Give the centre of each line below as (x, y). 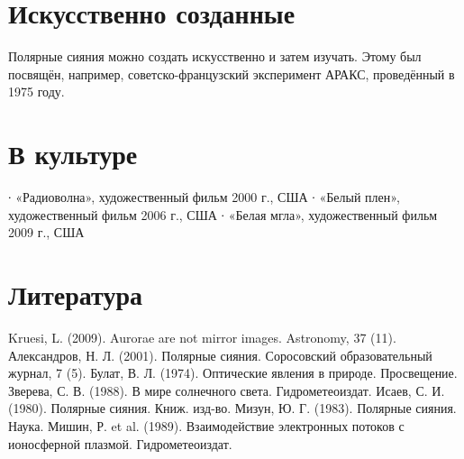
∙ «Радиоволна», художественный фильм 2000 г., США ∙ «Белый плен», (204, 197)
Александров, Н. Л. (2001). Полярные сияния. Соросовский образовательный (220, 355)
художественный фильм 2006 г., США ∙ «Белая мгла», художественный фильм (223, 214)
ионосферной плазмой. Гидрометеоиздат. (120, 443)
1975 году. (36, 92)
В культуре (73, 154)
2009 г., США (46, 232)
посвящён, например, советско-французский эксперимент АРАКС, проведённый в (232, 73)
